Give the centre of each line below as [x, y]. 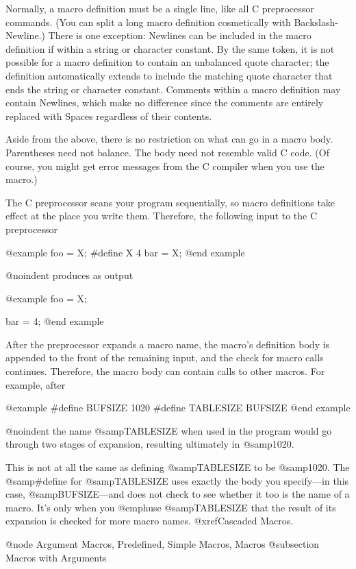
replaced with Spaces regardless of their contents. [109, 116]
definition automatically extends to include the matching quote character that [169, 75]
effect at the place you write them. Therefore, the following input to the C [162, 216]
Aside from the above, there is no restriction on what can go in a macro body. [169, 139]
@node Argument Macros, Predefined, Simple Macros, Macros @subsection [163, 544]
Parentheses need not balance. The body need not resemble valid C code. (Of [167, 152]
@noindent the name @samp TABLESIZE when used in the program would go [169, 430]
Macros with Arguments [56, 557]
